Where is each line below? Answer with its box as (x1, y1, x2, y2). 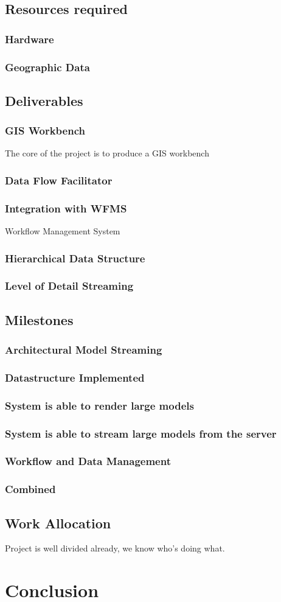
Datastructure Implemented (5, 369, 145, 385)
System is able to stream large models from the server (5, 425, 277, 441)
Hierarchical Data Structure (5, 250, 145, 265)
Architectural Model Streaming (5, 342, 162, 357)
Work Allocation (5, 513, 111, 532)
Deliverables (5, 91, 83, 110)
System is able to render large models (5, 397, 194, 413)
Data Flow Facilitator (5, 172, 113, 187)
